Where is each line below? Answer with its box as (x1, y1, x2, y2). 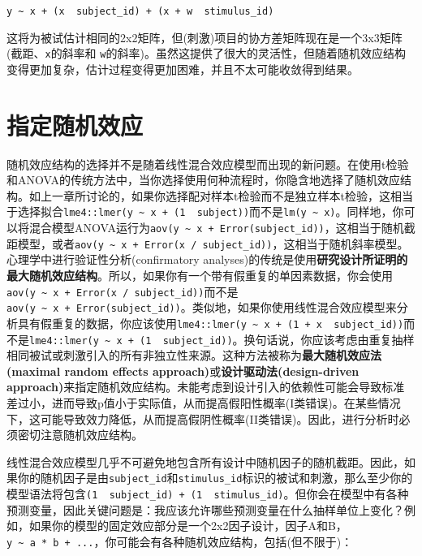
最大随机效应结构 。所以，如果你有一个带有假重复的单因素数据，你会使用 (6, 266, 393, 283)
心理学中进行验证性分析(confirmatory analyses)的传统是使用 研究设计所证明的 (6, 251, 408, 268)
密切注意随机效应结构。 (17, 426, 143, 443)
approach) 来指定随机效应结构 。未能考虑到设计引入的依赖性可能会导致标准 (6, 378, 405, 395)
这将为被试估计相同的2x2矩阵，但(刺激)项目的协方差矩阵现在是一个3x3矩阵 (6, 28, 403, 45)
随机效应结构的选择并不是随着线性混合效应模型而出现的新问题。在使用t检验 (6, 155, 409, 172)
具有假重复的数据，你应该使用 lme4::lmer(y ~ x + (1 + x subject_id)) (17, 314, 404, 331)
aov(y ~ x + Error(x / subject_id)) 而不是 (6, 282, 239, 300)
